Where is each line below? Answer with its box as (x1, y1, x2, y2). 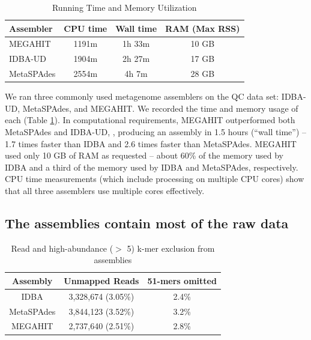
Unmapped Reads (64, 274, 139, 287)
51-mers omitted (147, 274, 217, 287)
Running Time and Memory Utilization (52, 1, 197, 13)
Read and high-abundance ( (11, 241, 113, 254)
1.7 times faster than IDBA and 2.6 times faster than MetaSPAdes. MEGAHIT (5, 137, 297, 150)
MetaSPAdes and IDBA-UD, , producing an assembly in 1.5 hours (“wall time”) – (5, 126, 307, 138)
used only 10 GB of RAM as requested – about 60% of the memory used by (5, 149, 284, 162)
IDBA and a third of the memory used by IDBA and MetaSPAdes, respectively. (5, 160, 298, 173)
